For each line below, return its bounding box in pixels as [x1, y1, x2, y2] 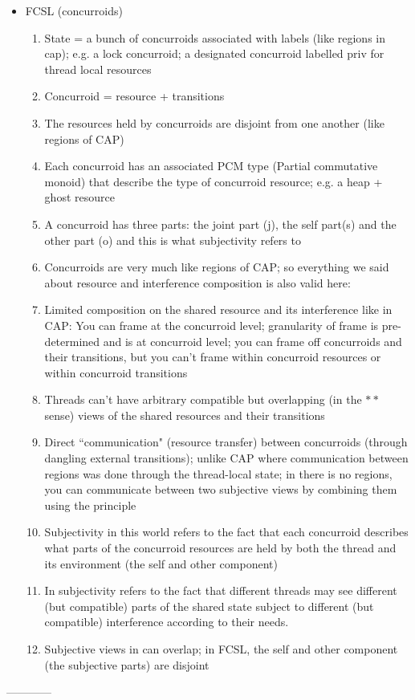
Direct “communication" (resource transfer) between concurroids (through [44, 433, 408, 450]
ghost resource [44, 189, 115, 206]
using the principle [44, 496, 136, 513]
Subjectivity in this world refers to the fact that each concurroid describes [44, 523, 409, 540]
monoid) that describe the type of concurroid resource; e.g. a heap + [44, 173, 383, 189]
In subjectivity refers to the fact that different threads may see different [44, 582, 397, 599]
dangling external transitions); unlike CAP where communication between [44, 450, 409, 466]
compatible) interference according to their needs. [44, 613, 289, 630]
